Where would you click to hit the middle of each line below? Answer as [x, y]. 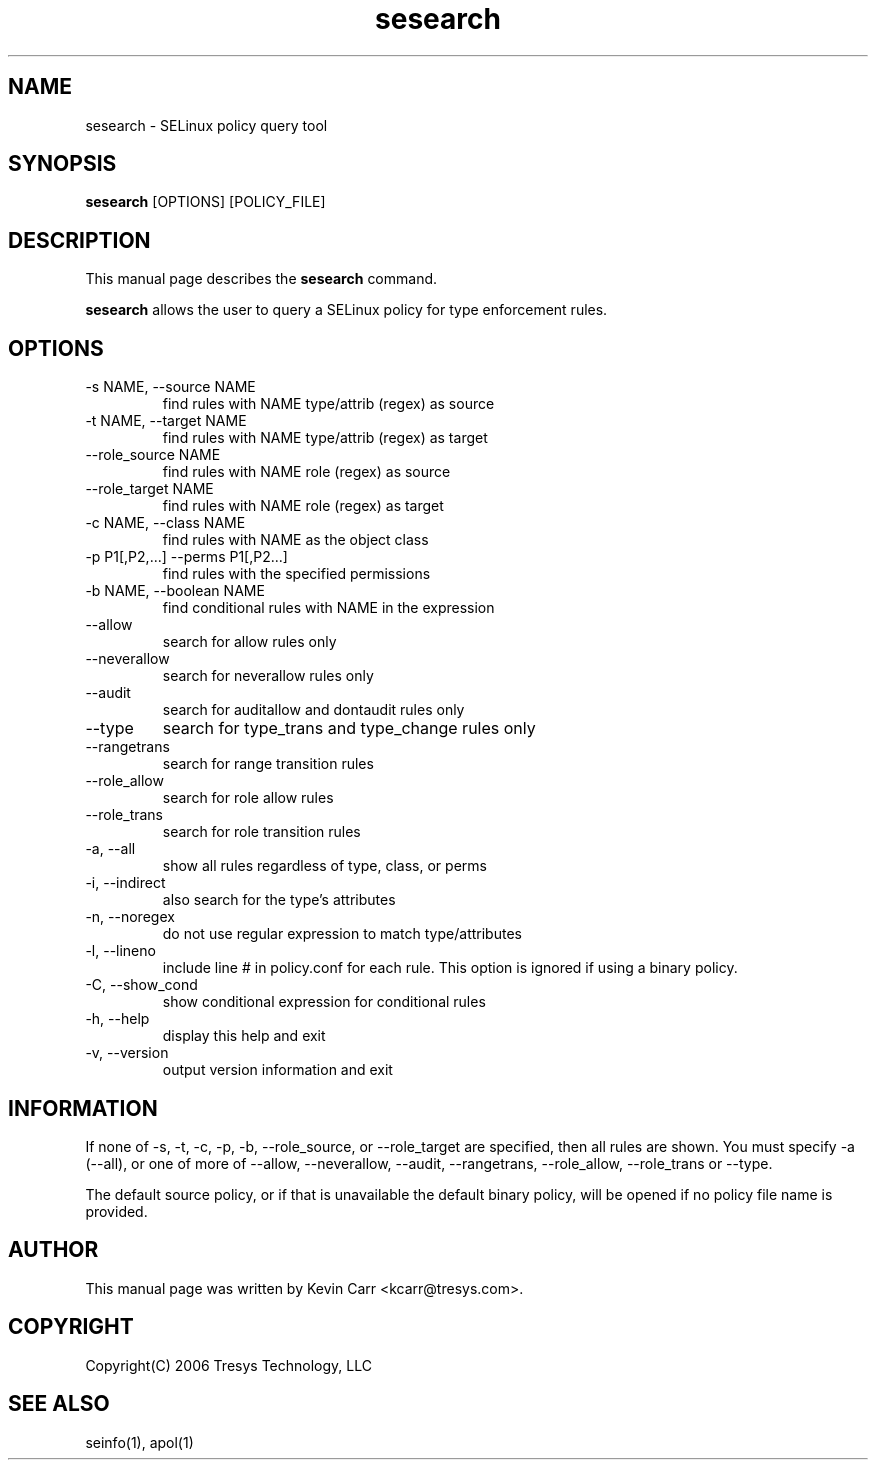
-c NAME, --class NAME [165, 523]
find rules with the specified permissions [296, 574]
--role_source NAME [153, 455]
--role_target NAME [149, 489]
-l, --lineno [120, 951]
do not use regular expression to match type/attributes [342, 934]
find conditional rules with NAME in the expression [328, 608]
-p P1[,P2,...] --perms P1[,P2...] [186, 557]
